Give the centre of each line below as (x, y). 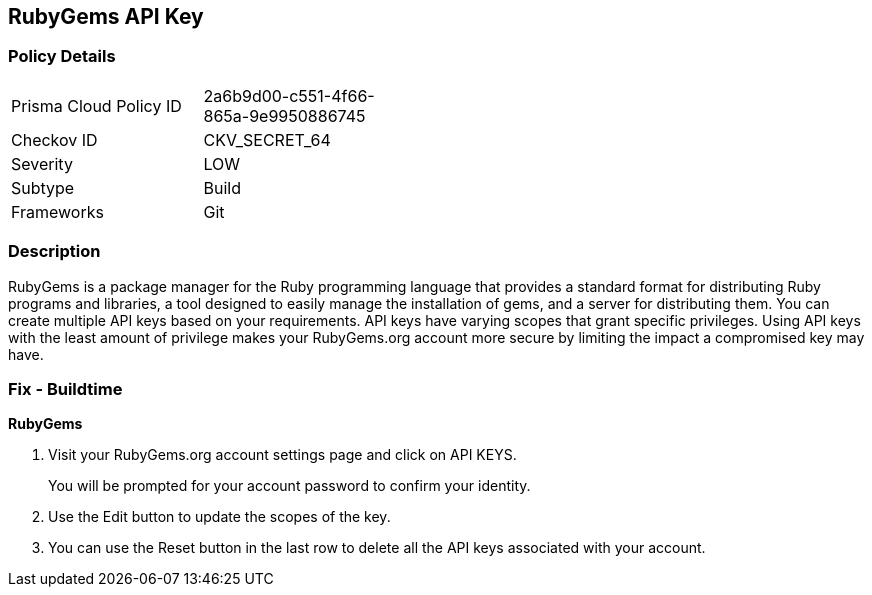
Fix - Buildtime (65, 388)
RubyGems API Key (106, 16)
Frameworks (57, 211)
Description (54, 251)
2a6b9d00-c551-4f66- (289, 95)
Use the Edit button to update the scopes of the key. (219, 517)
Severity (42, 163)
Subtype (43, 187)
